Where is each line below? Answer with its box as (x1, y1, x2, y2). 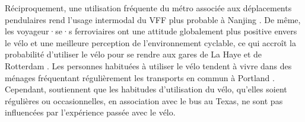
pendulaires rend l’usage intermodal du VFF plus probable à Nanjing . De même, (5, 13, 301, 25)
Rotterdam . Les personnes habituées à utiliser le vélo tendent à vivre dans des (5, 59, 292, 72)
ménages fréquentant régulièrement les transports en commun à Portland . (5, 71, 275, 84)
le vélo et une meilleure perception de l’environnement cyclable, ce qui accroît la (5, 36, 296, 49)
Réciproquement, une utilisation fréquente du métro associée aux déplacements (5, 2, 292, 14)
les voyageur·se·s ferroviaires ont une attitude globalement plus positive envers (5, 25, 297, 37)
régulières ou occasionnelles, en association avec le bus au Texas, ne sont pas (5, 94, 283, 107)
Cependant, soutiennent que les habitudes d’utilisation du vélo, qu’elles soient (5, 83, 287, 95)
